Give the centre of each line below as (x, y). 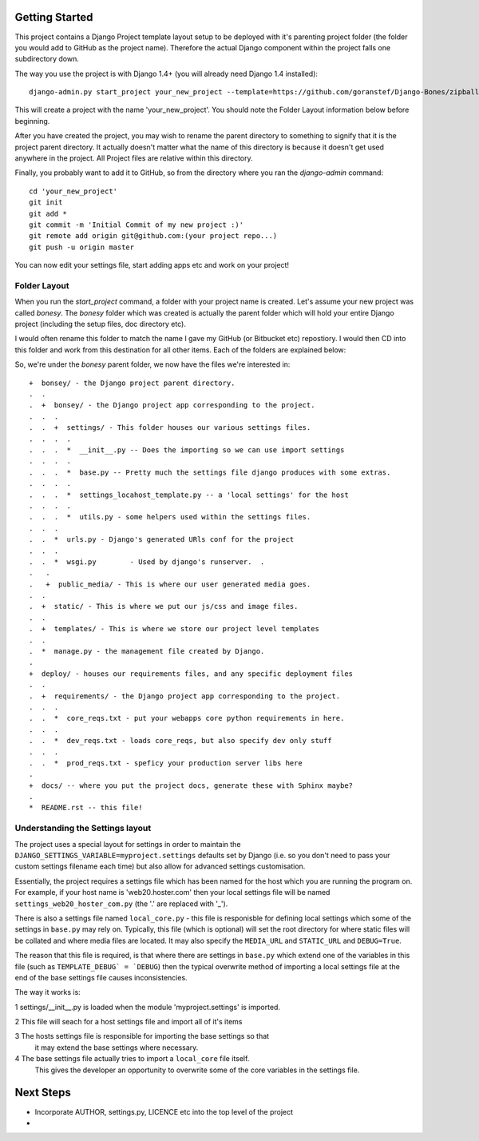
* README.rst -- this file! (86, 808)
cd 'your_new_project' (73, 191)
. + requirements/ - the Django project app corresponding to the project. (185, 696)
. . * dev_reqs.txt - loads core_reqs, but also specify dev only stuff (180, 741)
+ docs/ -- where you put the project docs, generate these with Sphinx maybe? (191, 785)
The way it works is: (48, 992)
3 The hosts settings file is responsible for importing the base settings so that (142, 1036)
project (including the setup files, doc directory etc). (101, 324)
